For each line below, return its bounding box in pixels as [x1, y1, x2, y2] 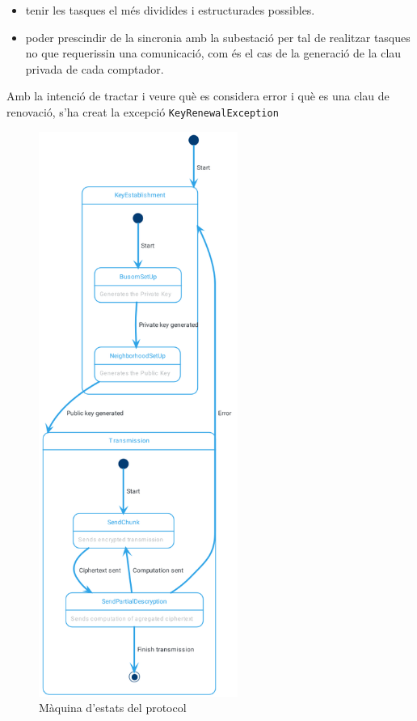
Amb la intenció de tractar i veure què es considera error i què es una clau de [6, 87, 390, 104]
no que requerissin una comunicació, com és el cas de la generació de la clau [25, 45, 402, 61]
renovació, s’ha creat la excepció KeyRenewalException [6, 103, 279, 120]
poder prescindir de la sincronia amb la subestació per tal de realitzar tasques [25, 28, 411, 45]
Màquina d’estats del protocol [39, 699, 187, 716]
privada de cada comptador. [25, 60, 164, 77]
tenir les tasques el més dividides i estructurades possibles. [25, 2, 315, 18]
